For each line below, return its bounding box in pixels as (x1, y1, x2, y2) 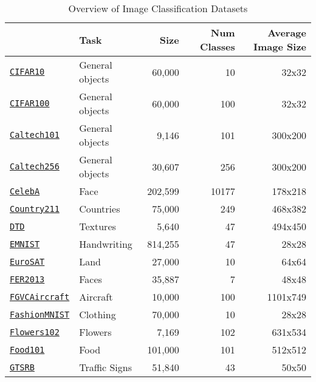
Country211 (10, 203, 60, 214)
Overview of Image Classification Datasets (68, 1, 248, 15)
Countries (79, 202, 120, 216)
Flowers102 (10, 327, 60, 337)
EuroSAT (10, 256, 45, 267)
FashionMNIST (10, 309, 70, 319)
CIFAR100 (10, 98, 50, 108)
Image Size (253, 39, 306, 53)
